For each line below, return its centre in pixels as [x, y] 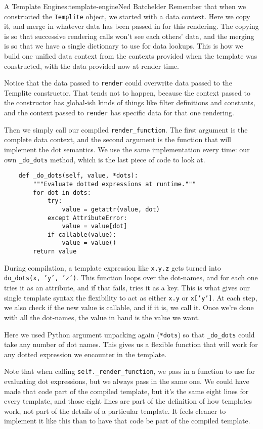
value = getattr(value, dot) [111, 209]
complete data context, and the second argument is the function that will [118, 139]
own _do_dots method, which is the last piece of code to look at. [105, 159]
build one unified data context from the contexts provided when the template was [131, 56]
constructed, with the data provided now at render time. [92, 66]
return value [55, 252]
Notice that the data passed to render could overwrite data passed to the [118, 83]
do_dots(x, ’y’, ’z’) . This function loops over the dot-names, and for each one [131, 277]
